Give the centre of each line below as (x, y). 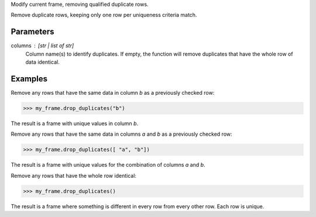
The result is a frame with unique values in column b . (75, 123)
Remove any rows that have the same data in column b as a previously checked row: (113, 92)
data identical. (42, 62)
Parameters (32, 32)
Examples (29, 79)
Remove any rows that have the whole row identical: (74, 175)
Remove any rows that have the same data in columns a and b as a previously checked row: (121, 134)
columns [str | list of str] (42, 46)
